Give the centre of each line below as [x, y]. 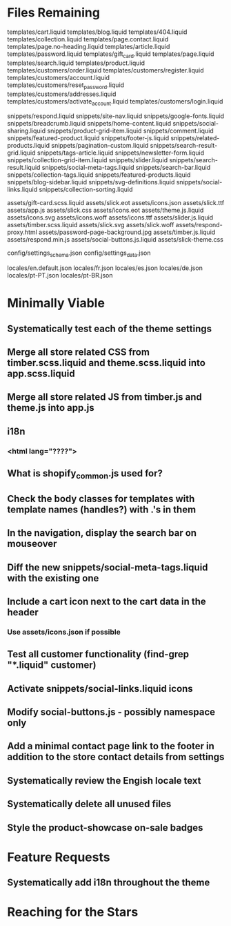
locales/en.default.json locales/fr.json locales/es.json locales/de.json [105, 268]
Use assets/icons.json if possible [64, 632]
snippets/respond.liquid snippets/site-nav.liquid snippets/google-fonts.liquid [116, 116]
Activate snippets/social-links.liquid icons [100, 688]
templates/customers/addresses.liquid [62, 94]
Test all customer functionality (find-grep [98, 654]
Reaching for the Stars [73, 912]
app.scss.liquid [41, 374]
